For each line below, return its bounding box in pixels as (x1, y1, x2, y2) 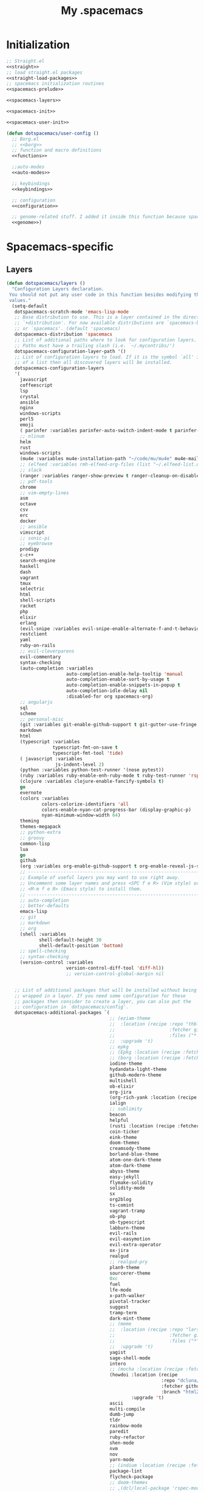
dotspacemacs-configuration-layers (14, 365, 104, 371)
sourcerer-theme (109, 1270, 151, 1276)
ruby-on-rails (19, 643, 56, 649)
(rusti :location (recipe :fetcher (109, 1123, 200, 1129)
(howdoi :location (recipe (109, 1372, 178, 1378)
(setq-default (12, 303, 47, 309)
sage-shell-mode (109, 1355, 151, 1361)
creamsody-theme (109, 1146, 151, 1152)
